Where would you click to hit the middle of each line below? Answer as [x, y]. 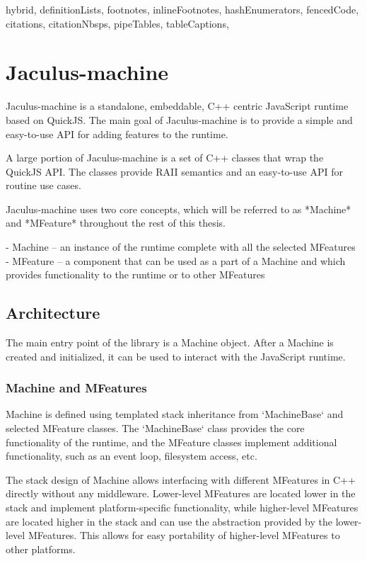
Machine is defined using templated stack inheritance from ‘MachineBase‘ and [175, 414]
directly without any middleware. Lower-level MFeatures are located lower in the [181, 493]
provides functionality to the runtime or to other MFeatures [135, 274]
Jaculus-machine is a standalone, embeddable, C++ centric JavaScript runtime [177, 106]
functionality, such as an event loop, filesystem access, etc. [132, 456]
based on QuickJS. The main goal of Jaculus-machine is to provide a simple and [179, 119]
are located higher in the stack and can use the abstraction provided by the [169, 521]
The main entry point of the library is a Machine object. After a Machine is [170, 342]
